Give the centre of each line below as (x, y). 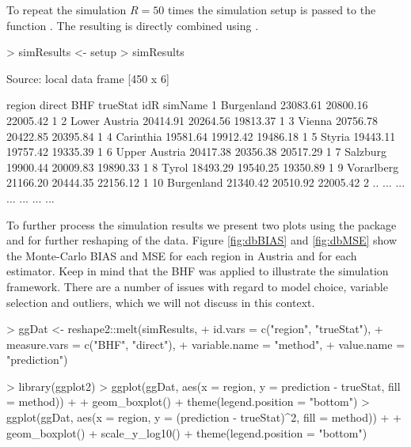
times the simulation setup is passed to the (272, 9)
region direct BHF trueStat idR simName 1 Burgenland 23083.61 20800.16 (187, 105)
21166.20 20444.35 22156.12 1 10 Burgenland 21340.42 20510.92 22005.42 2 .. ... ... (206, 182)
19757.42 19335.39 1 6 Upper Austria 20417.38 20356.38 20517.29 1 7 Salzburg (197, 152)
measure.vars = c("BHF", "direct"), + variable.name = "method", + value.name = (206, 344)
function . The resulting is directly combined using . (133, 25)
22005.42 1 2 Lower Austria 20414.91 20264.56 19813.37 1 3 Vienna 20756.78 (192, 120)
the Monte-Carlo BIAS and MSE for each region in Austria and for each (182, 255)
